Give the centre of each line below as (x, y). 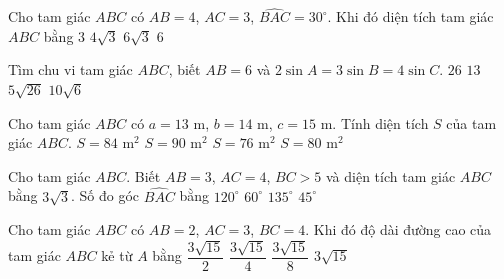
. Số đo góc (105, 195)
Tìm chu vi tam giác (70, 69)
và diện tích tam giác (391, 175)
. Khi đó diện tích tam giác (410, 16)
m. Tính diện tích (374, 122)
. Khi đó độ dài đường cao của (398, 229)
